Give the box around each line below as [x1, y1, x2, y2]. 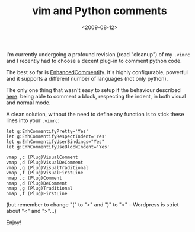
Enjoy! [6, 218, 22, 226]
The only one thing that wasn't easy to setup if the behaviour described [6, 86, 181, 93]
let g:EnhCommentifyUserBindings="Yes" [6, 138, 105, 145]
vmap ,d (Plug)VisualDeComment [6, 159, 84, 166]
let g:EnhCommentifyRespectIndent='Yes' [6, 134, 108, 139]
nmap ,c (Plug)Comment [6, 175, 62, 181]
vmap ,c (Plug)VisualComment [6, 154, 78, 160]
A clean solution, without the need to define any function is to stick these [6, 110, 184, 117]
